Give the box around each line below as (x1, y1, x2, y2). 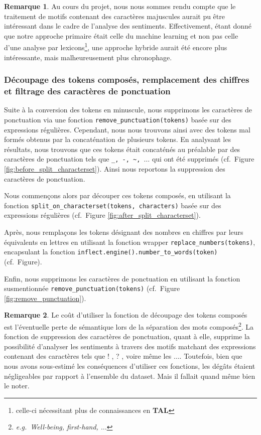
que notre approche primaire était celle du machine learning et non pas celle (4, 30, 238, 41)
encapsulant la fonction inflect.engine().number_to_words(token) (4, 246, 218, 257)
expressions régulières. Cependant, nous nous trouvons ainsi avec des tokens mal (4, 124, 250, 134)
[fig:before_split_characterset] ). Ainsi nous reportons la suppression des (4, 164, 225, 174)
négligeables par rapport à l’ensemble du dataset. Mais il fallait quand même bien (4, 370, 255, 381)
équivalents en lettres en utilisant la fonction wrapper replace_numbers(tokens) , (4, 236, 255, 247)
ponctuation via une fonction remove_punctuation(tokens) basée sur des (4, 114, 231, 124)
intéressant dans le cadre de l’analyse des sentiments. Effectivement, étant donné (4, 21, 252, 31)
